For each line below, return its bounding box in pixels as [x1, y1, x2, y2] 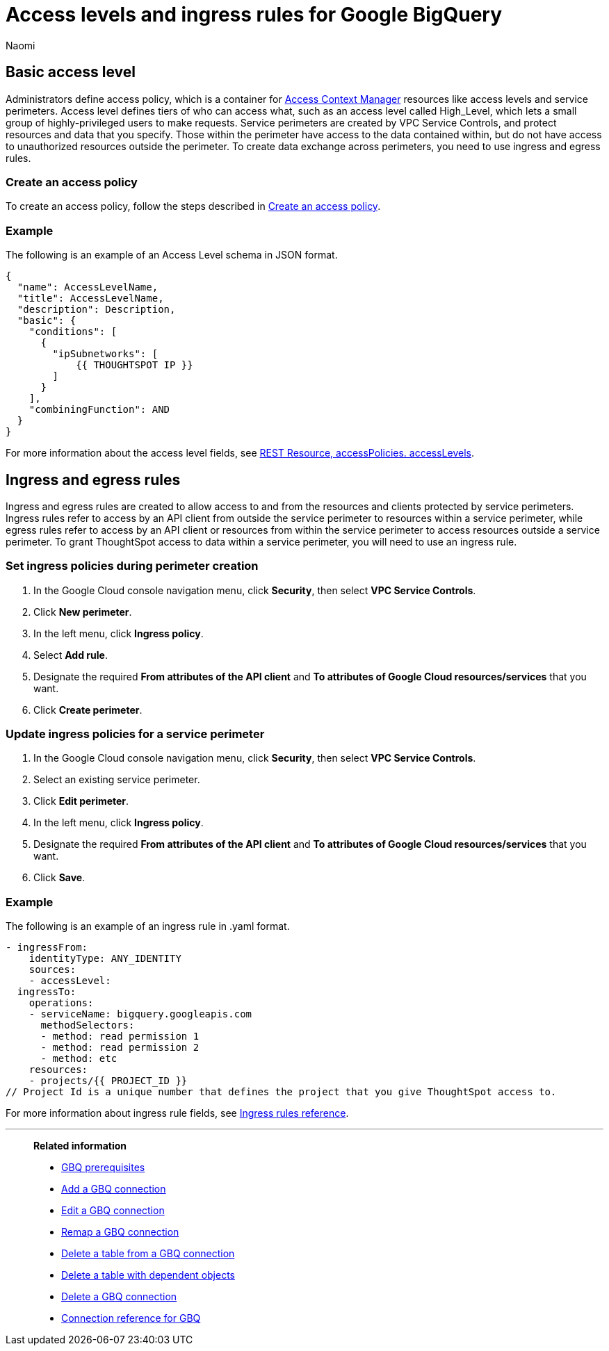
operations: [29, 997, 94, 1009]
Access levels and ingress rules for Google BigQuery [6, 3, 503, 26]
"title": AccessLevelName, [17, 293, 164, 304]
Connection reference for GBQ [61, 1312, 201, 1325]
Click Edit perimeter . [33, 795, 129, 808]
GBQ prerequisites [61, 1161, 145, 1174]
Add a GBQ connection [61, 1183, 166, 1195]
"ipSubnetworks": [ [52, 348, 159, 360]
